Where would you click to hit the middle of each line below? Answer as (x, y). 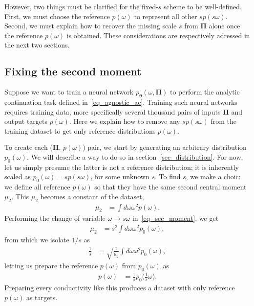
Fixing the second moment (73, 71)
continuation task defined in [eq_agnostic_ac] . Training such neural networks (121, 102)
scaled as (18, 177)
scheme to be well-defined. (203, 6)
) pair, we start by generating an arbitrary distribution (165, 147)
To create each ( (29, 147)
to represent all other (166, 16)
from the (223, 121)
